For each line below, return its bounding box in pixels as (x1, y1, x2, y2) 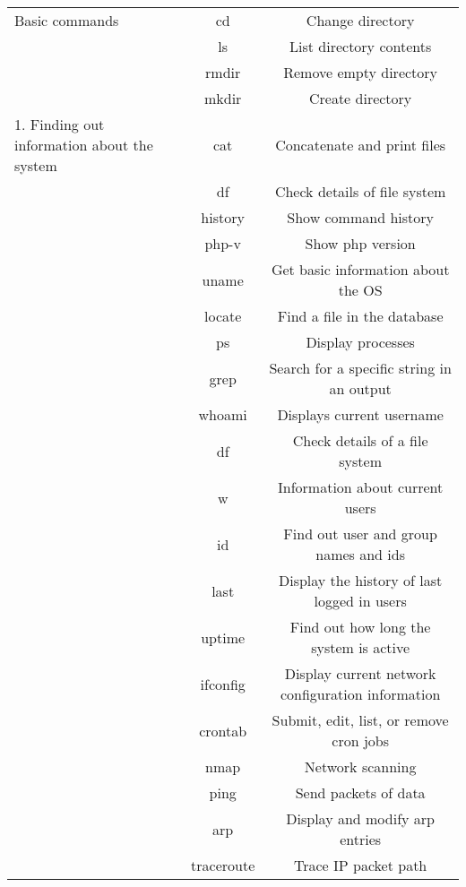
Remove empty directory (283, 62, 438, 82)
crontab (199, 719, 247, 741)
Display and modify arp (286, 808, 435, 829)
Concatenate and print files (275, 134, 446, 155)
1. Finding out (14, 114, 105, 134)
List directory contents (289, 36, 432, 56)
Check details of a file (292, 430, 428, 451)
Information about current (278, 477, 444, 497)
